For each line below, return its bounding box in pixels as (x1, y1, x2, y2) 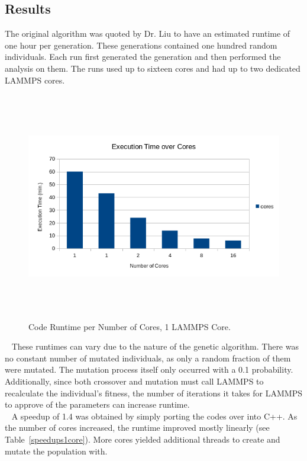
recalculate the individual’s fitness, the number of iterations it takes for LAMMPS (5, 386, 303, 399)
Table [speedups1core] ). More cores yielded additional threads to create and (5, 433, 280, 446)
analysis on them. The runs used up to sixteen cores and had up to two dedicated (5, 62, 300, 74)
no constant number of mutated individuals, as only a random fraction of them (5, 351, 291, 364)
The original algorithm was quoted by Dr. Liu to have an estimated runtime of (5, 27, 290, 40)
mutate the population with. (5, 444, 108, 457)
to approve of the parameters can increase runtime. (5, 398, 190, 411)
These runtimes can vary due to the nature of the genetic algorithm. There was (11, 340, 299, 353)
